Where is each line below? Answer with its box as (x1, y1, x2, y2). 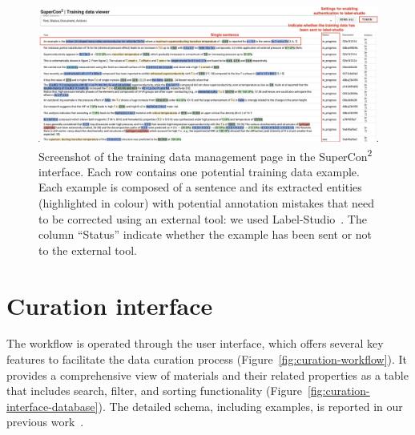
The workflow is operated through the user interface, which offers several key (6, 335, 384, 352)
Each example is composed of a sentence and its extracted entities (38, 179, 362, 195)
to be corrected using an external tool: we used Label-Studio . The (38, 210, 367, 227)
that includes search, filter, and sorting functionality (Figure (6, 382, 302, 399)
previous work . (6, 413, 84, 430)
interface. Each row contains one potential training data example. (38, 163, 360, 179)
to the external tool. (38, 241, 137, 258)
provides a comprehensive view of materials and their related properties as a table (6, 366, 409, 383)
